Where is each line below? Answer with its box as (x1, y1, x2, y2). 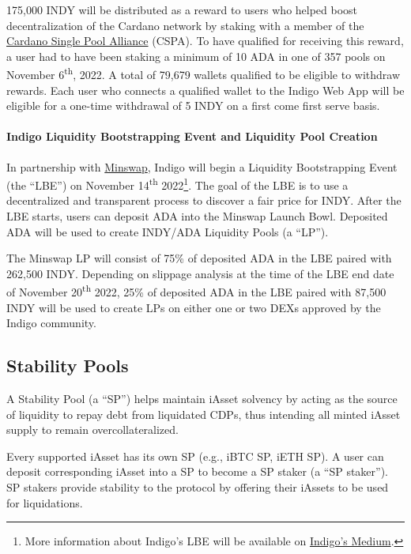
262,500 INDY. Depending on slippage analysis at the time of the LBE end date (6, 265, 394, 281)
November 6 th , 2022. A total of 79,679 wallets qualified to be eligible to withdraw (6, 64, 401, 83)
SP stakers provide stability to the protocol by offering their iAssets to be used (6, 479, 389, 496)
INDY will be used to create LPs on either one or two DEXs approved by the (6, 299, 381, 315)
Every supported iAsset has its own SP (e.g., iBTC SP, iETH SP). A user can (6, 447, 384, 464)
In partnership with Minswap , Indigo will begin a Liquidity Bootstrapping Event (6, 158, 398, 175)
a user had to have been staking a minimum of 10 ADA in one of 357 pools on (6, 47, 386, 64)
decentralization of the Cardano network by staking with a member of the (6, 17, 364, 33)
